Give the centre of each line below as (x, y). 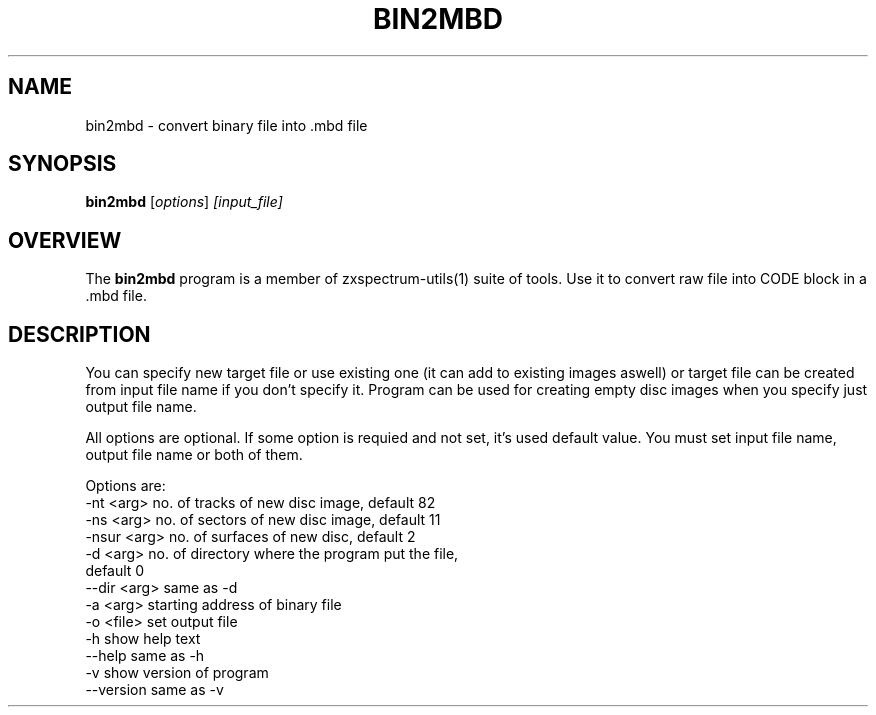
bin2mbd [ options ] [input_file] (184, 202)
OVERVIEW (65, 240)
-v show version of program (177, 673)
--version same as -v (154, 690)
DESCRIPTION (79, 334)
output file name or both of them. (194, 455)
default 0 (115, 571)
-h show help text (143, 639)
